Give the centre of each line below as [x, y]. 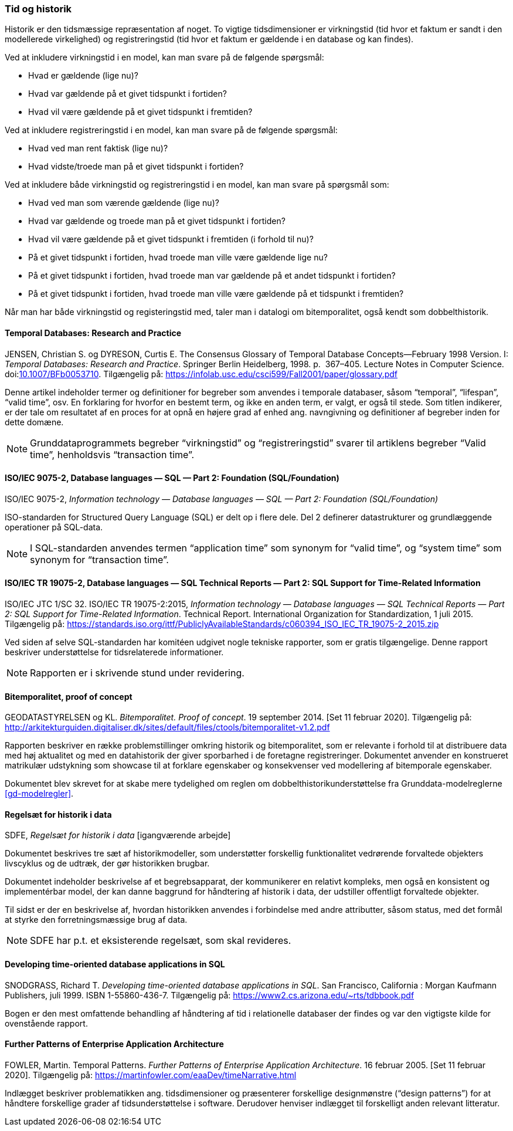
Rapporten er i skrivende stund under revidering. [137, 673]
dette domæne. [34, 422]
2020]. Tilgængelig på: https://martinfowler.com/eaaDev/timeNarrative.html [151, 1075]
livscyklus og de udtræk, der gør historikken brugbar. [107, 864]
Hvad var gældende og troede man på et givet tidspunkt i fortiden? [157, 221]
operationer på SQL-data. [54, 527]
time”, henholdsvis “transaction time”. [112, 454]
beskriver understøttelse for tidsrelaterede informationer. [114, 652]
